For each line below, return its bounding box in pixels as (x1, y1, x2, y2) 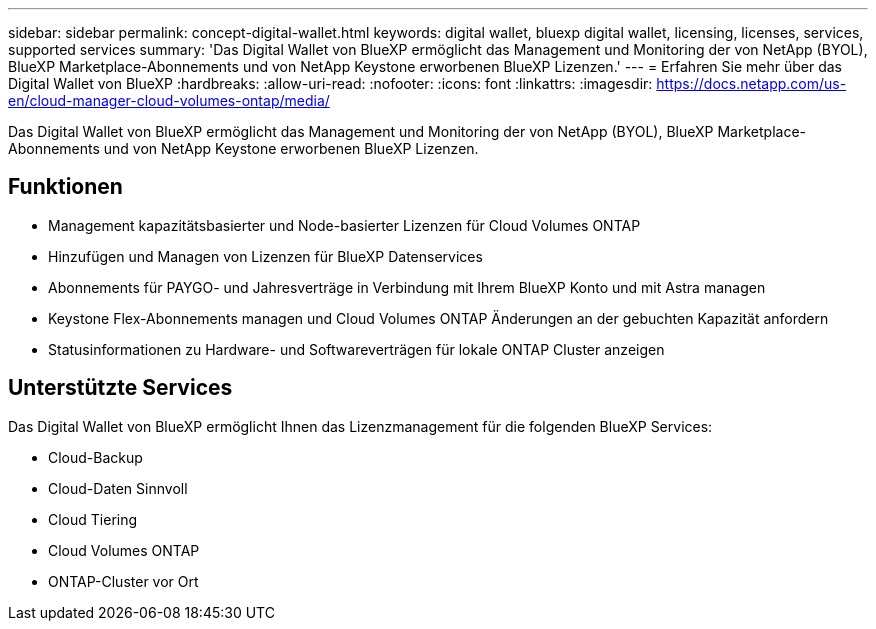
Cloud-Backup (48, 448, 143, 466)
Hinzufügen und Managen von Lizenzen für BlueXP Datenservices (48, 247, 483, 265)
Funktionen (8, 174, 123, 200)
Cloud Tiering (48, 510, 138, 528)
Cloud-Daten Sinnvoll (48, 479, 188, 497)
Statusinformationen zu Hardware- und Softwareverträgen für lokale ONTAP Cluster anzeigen (48, 340, 665, 358)
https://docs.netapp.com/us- (656, 75, 847, 92)
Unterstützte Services (8, 375, 233, 401)
